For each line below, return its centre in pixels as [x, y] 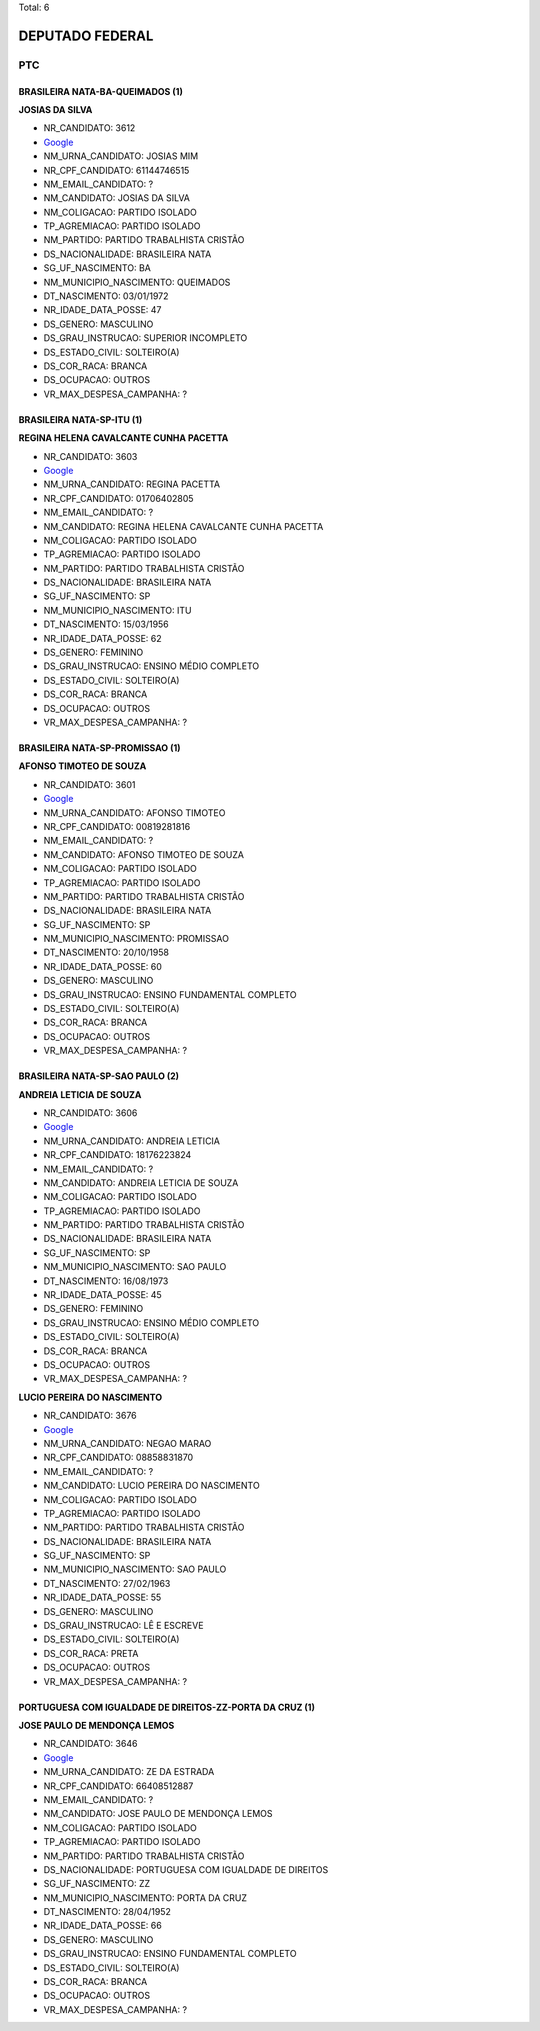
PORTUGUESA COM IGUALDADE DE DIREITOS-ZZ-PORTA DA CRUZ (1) [166, 1707]
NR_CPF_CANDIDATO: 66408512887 [118, 1786]
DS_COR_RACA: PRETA [91, 1653]
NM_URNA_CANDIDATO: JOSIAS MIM [121, 156]
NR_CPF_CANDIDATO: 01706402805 [118, 498]
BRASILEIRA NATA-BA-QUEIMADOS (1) [101, 91]
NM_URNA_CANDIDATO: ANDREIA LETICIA [131, 1141]
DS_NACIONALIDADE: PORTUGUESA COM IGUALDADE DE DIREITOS [186, 1869]
